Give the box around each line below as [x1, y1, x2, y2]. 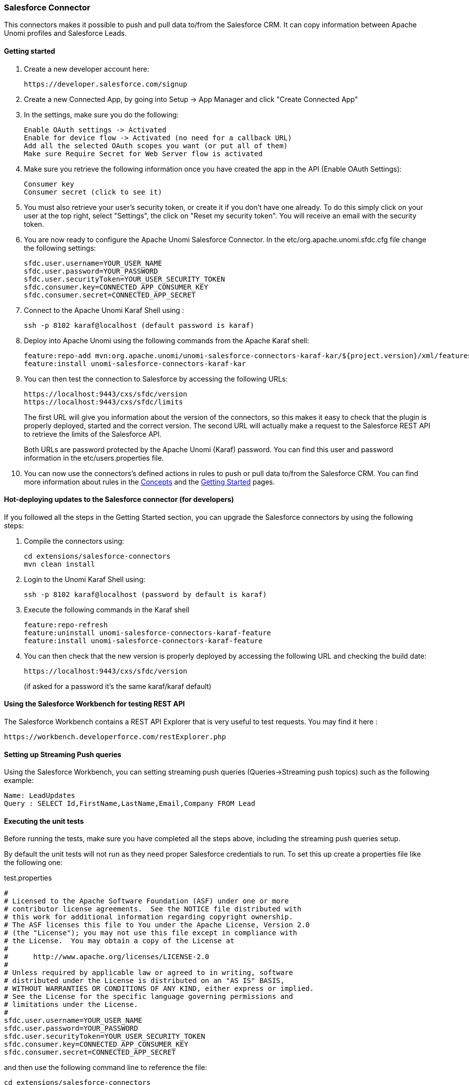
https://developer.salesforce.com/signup [24, 80, 187, 88]
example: [4, 776, 34, 785]
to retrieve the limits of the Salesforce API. [24, 429, 162, 438]
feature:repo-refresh [24, 620, 108, 629]
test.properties [4, 874, 52, 883]
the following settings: [24, 243, 96, 252]
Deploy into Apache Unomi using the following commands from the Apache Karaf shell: [24, 336, 309, 345]
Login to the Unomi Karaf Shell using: [24, 575, 146, 584]
